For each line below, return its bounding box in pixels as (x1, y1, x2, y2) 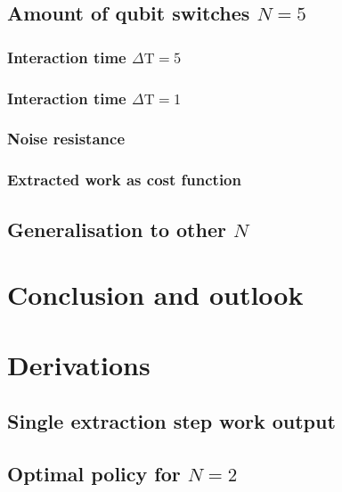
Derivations (7, 346, 151, 382)
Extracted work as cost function (7, 168, 241, 191)
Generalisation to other (7, 215, 226, 242)
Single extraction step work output (7, 407, 336, 435)
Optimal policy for (7, 459, 181, 487)
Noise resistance (7, 127, 126, 150)
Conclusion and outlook (7, 276, 304, 313)
